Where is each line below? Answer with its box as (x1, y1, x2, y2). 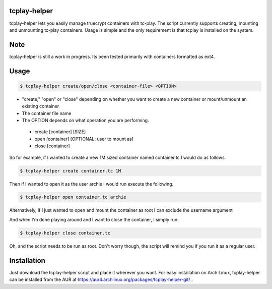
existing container (22, 103, 59, 109)
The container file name (22, 110, 72, 116)
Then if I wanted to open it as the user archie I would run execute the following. (9, 181, 174, 187)
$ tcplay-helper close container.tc (20, 230, 111, 236)
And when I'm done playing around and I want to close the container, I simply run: (9, 216, 179, 222)
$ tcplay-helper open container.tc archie (20, 194, 126, 200)
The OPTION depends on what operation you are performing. (22, 117, 149, 123)
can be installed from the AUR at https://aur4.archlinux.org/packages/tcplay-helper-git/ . (9, 276, 193, 282)
